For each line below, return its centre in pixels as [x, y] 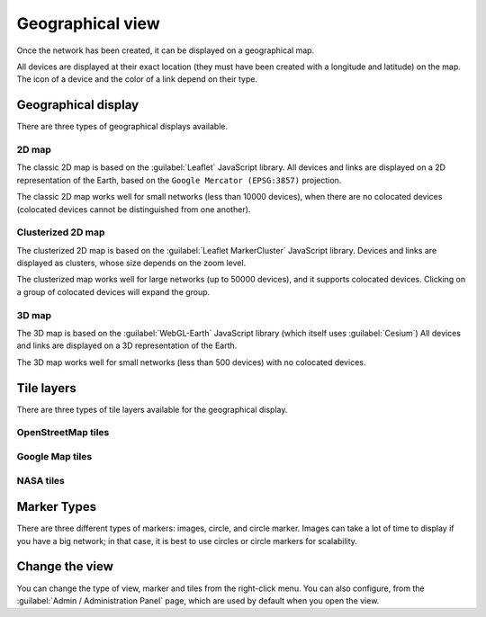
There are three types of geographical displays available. [122, 127]
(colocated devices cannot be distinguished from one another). [134, 209]
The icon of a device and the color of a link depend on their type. [137, 79]
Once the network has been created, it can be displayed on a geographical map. [166, 50]
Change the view [65, 567]
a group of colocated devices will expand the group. [113, 291]
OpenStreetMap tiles [63, 433]
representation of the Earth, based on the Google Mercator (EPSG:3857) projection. [179, 180]
